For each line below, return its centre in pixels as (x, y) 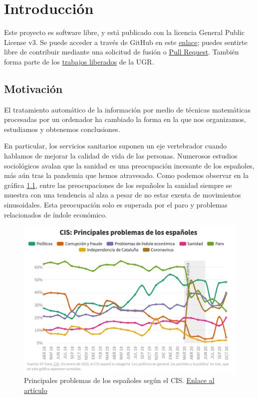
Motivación (33, 88)
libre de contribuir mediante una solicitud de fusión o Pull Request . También (122, 52)
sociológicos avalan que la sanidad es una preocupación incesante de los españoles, (129, 165)
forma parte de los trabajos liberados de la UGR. (79, 61)
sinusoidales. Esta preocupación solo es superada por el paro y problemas (116, 205)
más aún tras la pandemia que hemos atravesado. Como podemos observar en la (127, 175)
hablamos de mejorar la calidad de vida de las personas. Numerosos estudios (121, 156)
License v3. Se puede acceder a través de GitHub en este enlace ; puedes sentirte (126, 42)
